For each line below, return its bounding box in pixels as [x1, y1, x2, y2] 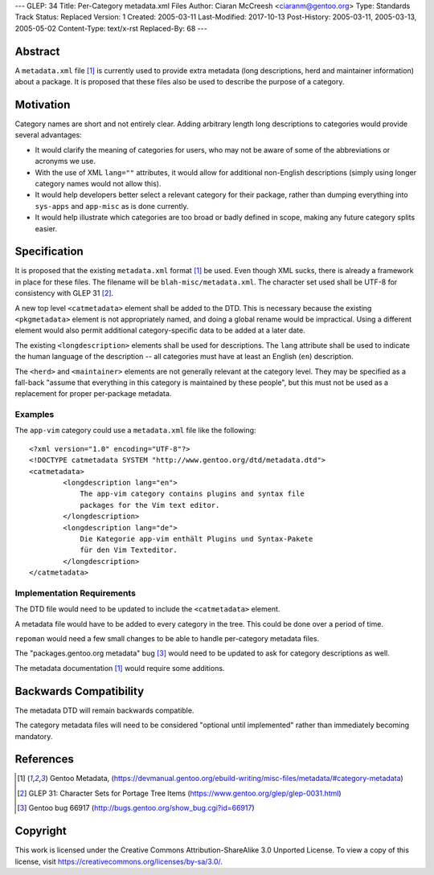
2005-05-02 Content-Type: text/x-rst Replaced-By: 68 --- [14, 23, 208, 33]
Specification [14, 245, 84, 259]
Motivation [14, 97, 71, 112]
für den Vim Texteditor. [80, 546, 178, 554]
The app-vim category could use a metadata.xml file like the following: [14, 426, 256, 435]
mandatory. [14, 731, 53, 741]
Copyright [14, 824, 68, 838]
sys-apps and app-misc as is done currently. [35, 201, 189, 211]
